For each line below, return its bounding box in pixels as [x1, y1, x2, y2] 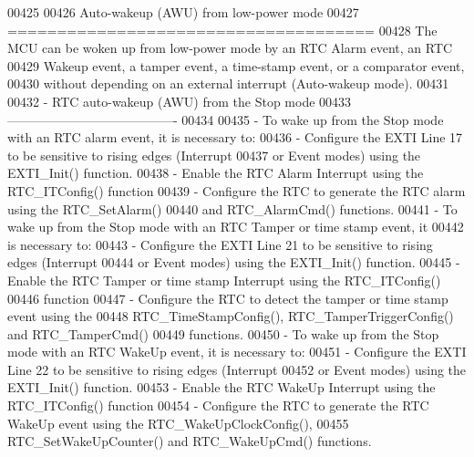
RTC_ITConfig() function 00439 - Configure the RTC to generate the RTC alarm [7, 181, 466, 200]
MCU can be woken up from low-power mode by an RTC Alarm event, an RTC [7, 38, 453, 57]
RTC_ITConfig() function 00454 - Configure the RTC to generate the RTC [7, 396, 429, 415]
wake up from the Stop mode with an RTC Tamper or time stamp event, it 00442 [7, 217, 464, 236]
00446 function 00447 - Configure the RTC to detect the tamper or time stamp [7, 288, 448, 307]
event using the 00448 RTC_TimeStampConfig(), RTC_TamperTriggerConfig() [7, 306, 454, 326]
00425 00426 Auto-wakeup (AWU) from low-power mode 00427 [7, 3, 359, 21]
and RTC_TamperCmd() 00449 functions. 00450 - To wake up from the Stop [7, 324, 439, 343]
